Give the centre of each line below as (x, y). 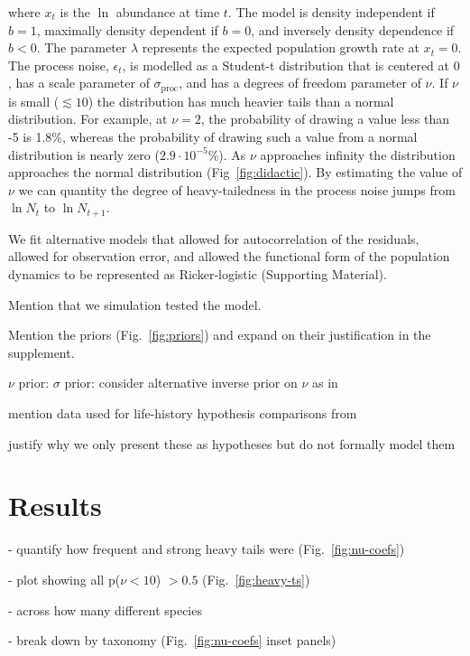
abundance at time (168, 12)
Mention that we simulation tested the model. (135, 304)
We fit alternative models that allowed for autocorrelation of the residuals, (214, 238)
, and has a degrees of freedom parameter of (300, 83)
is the (75, 12)
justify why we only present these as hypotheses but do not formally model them (232, 443)
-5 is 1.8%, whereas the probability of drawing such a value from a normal (213, 137)
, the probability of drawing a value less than (325, 119)
